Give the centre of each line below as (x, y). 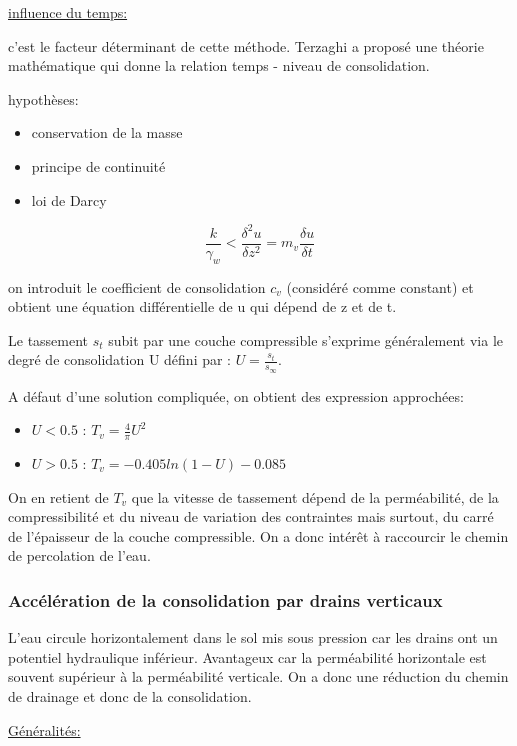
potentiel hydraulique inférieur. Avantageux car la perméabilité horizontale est (247, 656)
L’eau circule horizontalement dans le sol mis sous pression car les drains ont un (253, 637)
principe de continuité (98, 165)
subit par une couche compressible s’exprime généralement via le (306, 339)
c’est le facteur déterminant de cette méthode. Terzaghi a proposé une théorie (246, 45)
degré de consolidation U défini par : (120, 359)
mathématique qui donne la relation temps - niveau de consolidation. (219, 65)
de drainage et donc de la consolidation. (130, 695)
